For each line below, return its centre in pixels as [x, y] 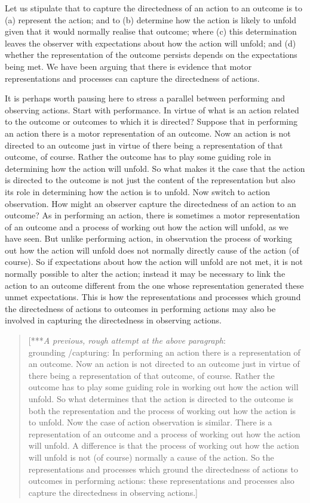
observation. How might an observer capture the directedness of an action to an [151, 203]
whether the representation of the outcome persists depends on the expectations [151, 55]
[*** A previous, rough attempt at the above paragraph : [127, 340]
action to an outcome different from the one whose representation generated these [154, 285]
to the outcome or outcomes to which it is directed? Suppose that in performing [151, 121]
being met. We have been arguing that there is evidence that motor [128, 66]
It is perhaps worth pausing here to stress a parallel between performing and [145, 98]
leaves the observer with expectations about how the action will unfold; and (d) [151, 43]
